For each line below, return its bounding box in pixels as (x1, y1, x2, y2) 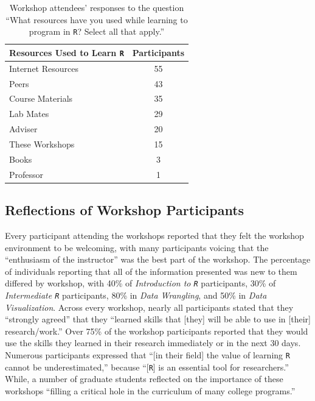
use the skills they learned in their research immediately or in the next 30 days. (5, 336, 301, 349)
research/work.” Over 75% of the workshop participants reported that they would (5, 324, 308, 337)
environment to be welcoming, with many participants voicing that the (5, 241, 269, 254)
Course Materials (9, 92, 73, 105)
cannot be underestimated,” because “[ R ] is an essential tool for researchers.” (5, 360, 289, 373)
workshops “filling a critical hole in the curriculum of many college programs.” (5, 384, 296, 397)
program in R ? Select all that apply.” (29, 25, 165, 38)
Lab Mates (9, 107, 49, 120)
